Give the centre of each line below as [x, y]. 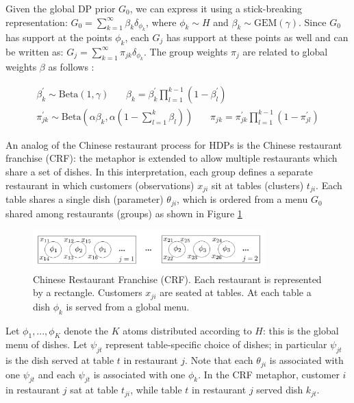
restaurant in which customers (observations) [100, 185]
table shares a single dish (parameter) [85, 199]
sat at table [94, 390]
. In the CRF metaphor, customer [269, 374]
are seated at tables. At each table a [236, 292]
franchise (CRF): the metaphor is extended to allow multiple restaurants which [172, 158]
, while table [156, 390]
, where [161, 22]
